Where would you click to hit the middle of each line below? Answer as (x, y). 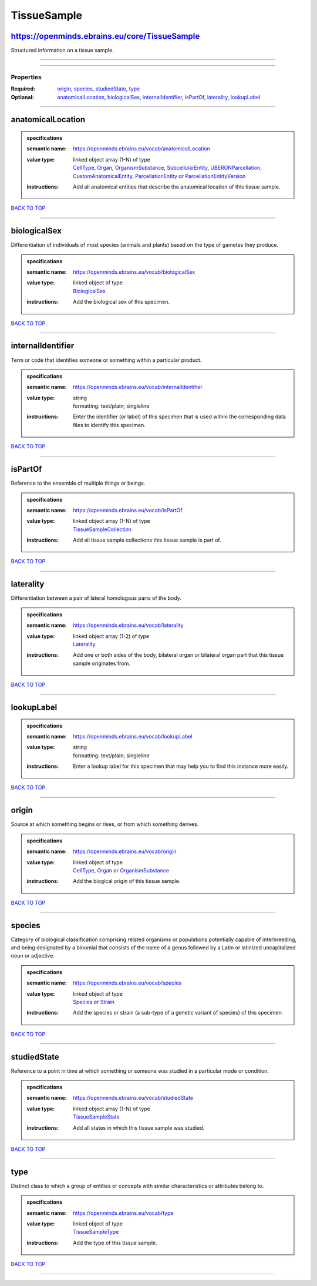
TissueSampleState (96, 1117)
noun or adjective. (33, 956)
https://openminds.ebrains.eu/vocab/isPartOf (128, 510)
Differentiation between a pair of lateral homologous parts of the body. (96, 598)
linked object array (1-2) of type (111, 636)
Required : (23, 89)
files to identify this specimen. (109, 425)
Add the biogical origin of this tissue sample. (127, 881)
